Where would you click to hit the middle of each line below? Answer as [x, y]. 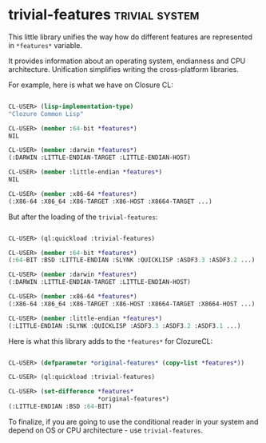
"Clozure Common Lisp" [46, 114]
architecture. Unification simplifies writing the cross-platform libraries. [124, 69]
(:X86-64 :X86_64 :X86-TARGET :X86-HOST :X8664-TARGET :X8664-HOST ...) [132, 304]
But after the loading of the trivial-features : [83, 217]
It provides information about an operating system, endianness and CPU [127, 61]
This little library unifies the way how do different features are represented [131, 37]
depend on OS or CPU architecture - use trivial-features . [106, 430]
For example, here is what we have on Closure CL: [91, 85]
